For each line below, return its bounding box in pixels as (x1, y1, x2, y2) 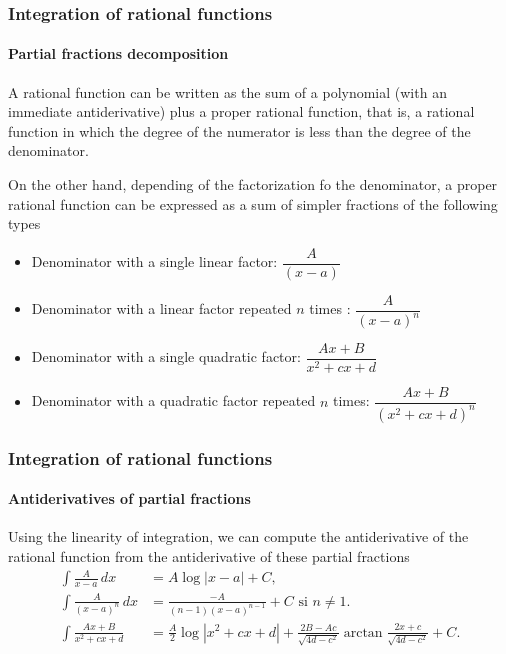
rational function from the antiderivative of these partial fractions (8, 545, 410, 566)
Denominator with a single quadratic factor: (31, 346, 301, 367)
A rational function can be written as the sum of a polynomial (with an (8, 81, 447, 102)
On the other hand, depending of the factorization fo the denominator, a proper (8, 174, 498, 195)
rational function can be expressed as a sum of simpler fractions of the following (8, 193, 498, 214)
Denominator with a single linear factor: (31, 251, 278, 272)
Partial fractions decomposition (8, 43, 229, 64)
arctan (343, 625, 383, 640)
